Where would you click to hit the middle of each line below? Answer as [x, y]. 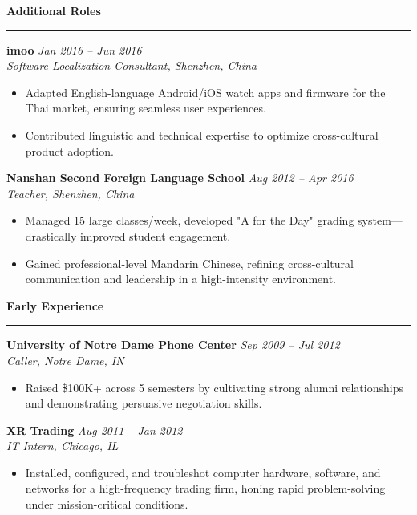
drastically [51, 235]
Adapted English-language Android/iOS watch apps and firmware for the [205, 92]
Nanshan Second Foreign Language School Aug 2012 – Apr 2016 [180, 178]
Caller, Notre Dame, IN [65, 360]
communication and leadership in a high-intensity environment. [181, 279]
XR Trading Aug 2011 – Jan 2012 [95, 430]
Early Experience [55, 305]
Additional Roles [54, 10]
